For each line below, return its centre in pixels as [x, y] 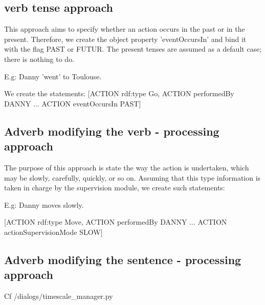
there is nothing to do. [39, 59]
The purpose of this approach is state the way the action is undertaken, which [127, 167]
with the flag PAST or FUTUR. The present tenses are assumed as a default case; [133, 49]
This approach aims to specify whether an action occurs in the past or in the [125, 29]
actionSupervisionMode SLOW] [53, 232]
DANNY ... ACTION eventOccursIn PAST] [73, 103]
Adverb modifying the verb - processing [112, 131]
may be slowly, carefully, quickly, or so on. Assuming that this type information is [132, 177]
